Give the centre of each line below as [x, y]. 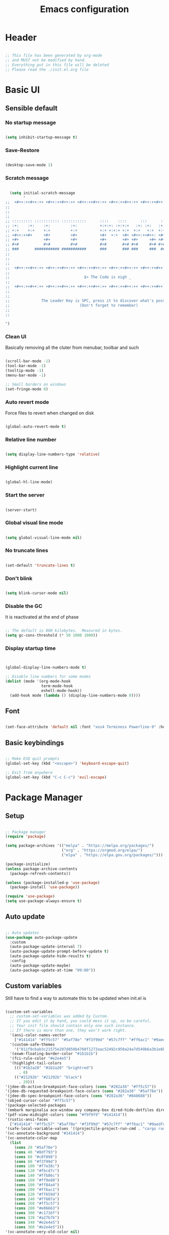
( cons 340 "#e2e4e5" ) [37, 1222]
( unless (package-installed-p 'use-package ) [53, 882]
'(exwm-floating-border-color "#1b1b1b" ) [54, 1054]
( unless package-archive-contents [41, 869]
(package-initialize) [28, 864]
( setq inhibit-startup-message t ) [41, 138]
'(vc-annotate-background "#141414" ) [45, 1134]
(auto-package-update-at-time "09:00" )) [53, 970]
